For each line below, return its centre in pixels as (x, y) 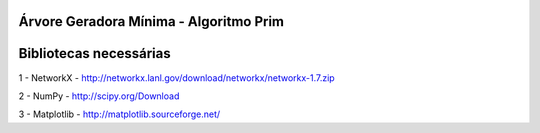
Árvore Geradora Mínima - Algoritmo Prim (151, 21)
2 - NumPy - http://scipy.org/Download (99, 96)
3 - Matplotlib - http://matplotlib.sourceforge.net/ (119, 114)
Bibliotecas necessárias (95, 53)
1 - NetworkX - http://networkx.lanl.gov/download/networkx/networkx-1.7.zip (176, 77)
